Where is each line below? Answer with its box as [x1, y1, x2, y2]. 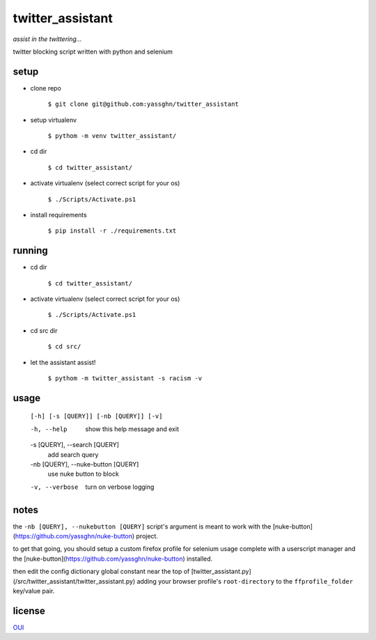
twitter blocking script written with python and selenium [13, 47, 173, 56]
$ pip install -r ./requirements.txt [47, 227, 177, 235]
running [13, 244, 48, 257]
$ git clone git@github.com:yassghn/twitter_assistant [47, 100, 240, 108]
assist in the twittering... [13, 35, 82, 43]
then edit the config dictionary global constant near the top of [13, 568, 190, 576]
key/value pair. [13, 587, 55, 595]
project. [136, 532, 158, 540]
